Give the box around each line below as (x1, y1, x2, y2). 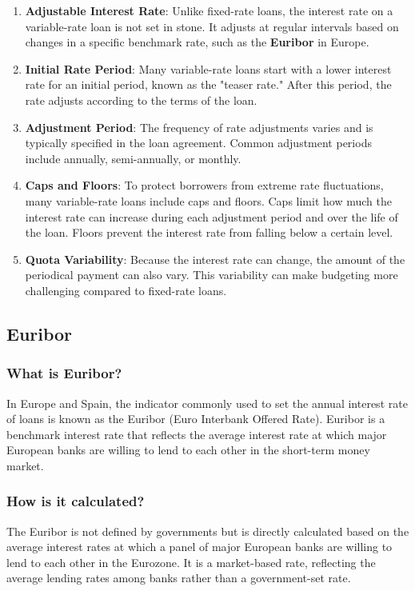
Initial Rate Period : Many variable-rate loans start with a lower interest (25, 60, 392, 77)
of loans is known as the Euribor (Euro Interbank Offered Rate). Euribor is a (6, 410, 385, 427)
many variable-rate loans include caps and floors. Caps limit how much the (25, 192, 392, 209)
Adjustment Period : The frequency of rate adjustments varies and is (25, 118, 373, 135)
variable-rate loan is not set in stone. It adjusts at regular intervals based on (25, 18, 399, 34)
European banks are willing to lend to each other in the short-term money (6, 441, 370, 458)
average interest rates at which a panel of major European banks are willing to (6, 538, 393, 555)
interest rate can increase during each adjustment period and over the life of (25, 208, 398, 225)
